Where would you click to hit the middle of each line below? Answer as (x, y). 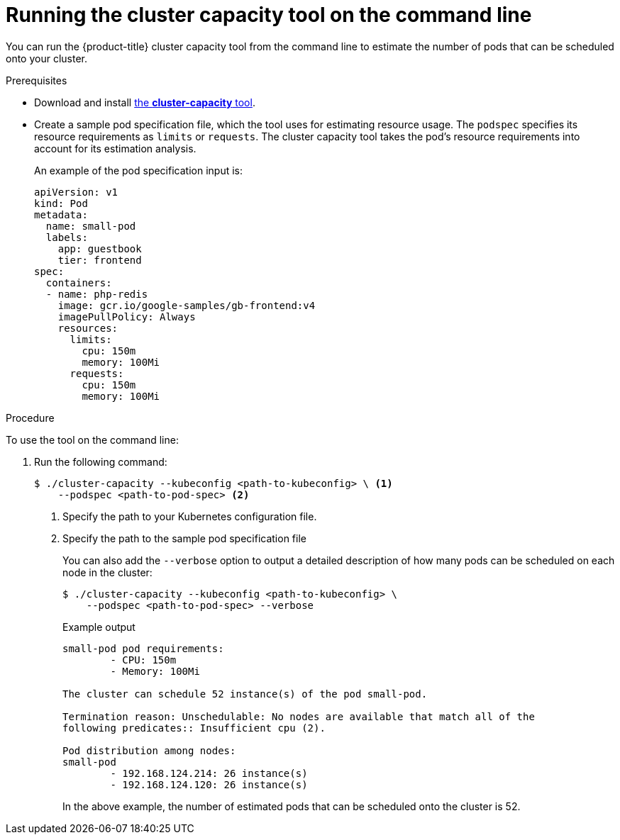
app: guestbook (100, 248)
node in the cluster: (107, 572)
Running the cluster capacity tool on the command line (269, 15)
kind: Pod (61, 203)
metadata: (61, 214)
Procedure (30, 418)
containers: (79, 282)
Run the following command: (101, 461)
